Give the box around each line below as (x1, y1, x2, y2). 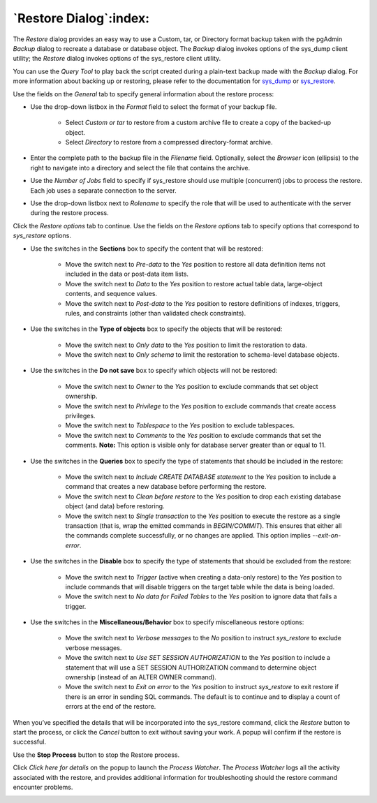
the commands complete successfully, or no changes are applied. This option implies (65, 531, 311, 540)
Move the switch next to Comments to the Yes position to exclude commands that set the (65, 431, 322, 439)
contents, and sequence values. (65, 290, 157, 298)
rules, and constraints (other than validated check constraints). (65, 309, 246, 317)
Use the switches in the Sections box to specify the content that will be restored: (30, 244, 263, 253)
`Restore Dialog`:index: (13, 10, 150, 26)
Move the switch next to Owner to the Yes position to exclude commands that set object (65, 382, 318, 390)
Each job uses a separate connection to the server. (30, 186, 177, 195)
